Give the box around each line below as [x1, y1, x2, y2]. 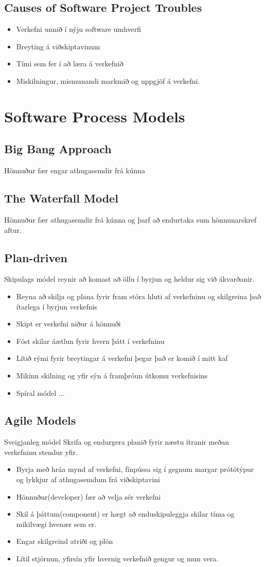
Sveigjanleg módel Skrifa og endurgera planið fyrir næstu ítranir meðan [4, 436, 229, 447]
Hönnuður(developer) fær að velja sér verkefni [16, 491, 161, 502]
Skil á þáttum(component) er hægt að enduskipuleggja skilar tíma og [16, 508, 235, 519]
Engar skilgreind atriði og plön [16, 536, 113, 546]
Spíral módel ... [16, 387, 65, 398]
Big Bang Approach [4, 141, 112, 157]
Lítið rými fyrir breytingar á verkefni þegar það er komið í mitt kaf [16, 353, 228, 363]
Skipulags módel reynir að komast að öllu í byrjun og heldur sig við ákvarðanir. [4, 273, 255, 284]
